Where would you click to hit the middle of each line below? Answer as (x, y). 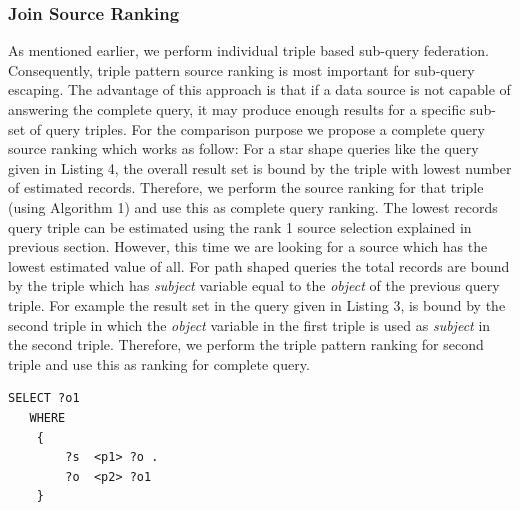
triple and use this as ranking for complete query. (159, 363)
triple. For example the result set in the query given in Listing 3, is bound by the (257, 304)
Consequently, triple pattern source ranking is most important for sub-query (241, 69)
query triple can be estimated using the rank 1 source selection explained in (240, 226)
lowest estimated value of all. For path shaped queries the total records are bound (259, 265)
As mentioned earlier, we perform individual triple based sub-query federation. (248, 50)
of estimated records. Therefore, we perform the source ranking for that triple (246, 187)
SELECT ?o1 (44, 398)
